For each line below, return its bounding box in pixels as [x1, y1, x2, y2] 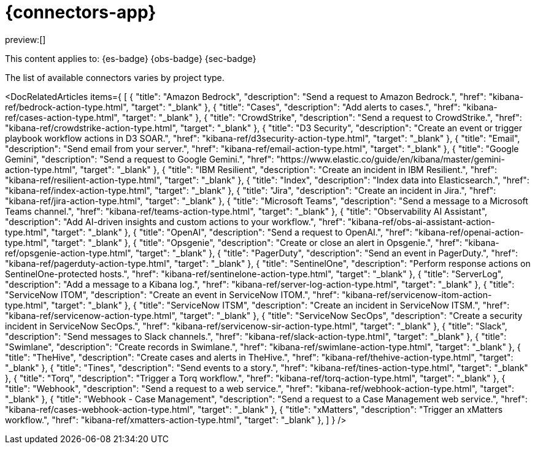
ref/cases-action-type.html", [5, 112, 120, 123]
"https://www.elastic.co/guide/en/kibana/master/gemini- [276, 153, 505, 164]
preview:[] [5, 34, 46, 45]
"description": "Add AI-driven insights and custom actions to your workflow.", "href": [5, 216, 345, 227]
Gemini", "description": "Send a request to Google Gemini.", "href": [5, 153, 274, 164]
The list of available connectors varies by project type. [5, 72, 225, 83]
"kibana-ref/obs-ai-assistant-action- [347, 216, 495, 227]
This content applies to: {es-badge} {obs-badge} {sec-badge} [5, 53, 256, 64]
